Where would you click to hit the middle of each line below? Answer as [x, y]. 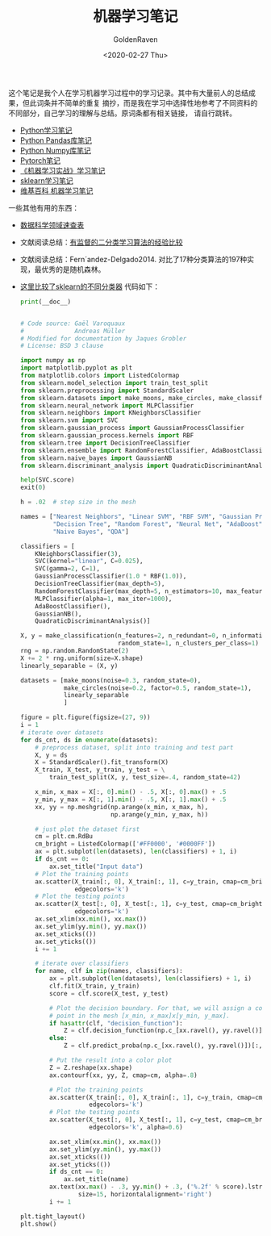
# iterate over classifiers [82, 964]
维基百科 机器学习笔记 [56, 190]
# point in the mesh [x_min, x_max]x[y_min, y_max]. [140, 1016]
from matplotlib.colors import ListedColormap [100, 376]
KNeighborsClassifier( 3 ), [79, 553]
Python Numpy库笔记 [55, 150]
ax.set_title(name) [96, 1180]
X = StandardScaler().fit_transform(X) [102, 762]
